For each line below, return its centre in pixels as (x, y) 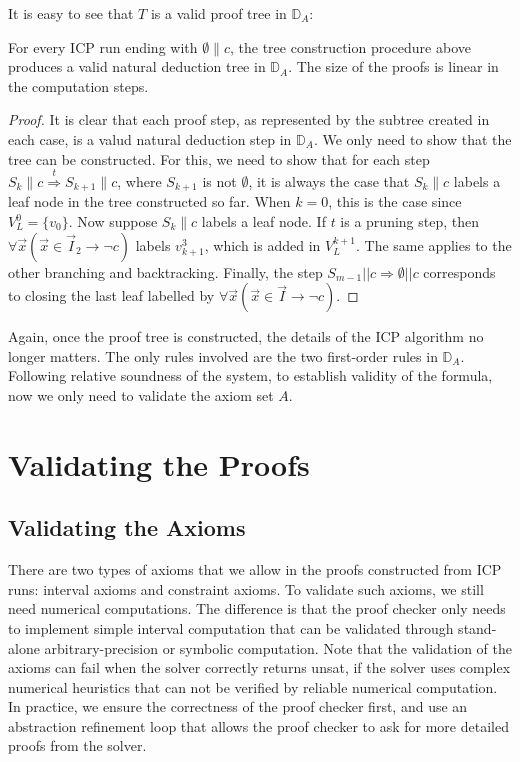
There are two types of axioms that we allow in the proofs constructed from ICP (255, 569)
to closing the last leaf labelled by (111, 295)
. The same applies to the (434, 244)
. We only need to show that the (412, 138)
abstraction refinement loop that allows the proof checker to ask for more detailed (258, 725)
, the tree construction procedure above (350, 46)
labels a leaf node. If (263, 221)
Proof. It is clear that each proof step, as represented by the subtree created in (249, 119)
